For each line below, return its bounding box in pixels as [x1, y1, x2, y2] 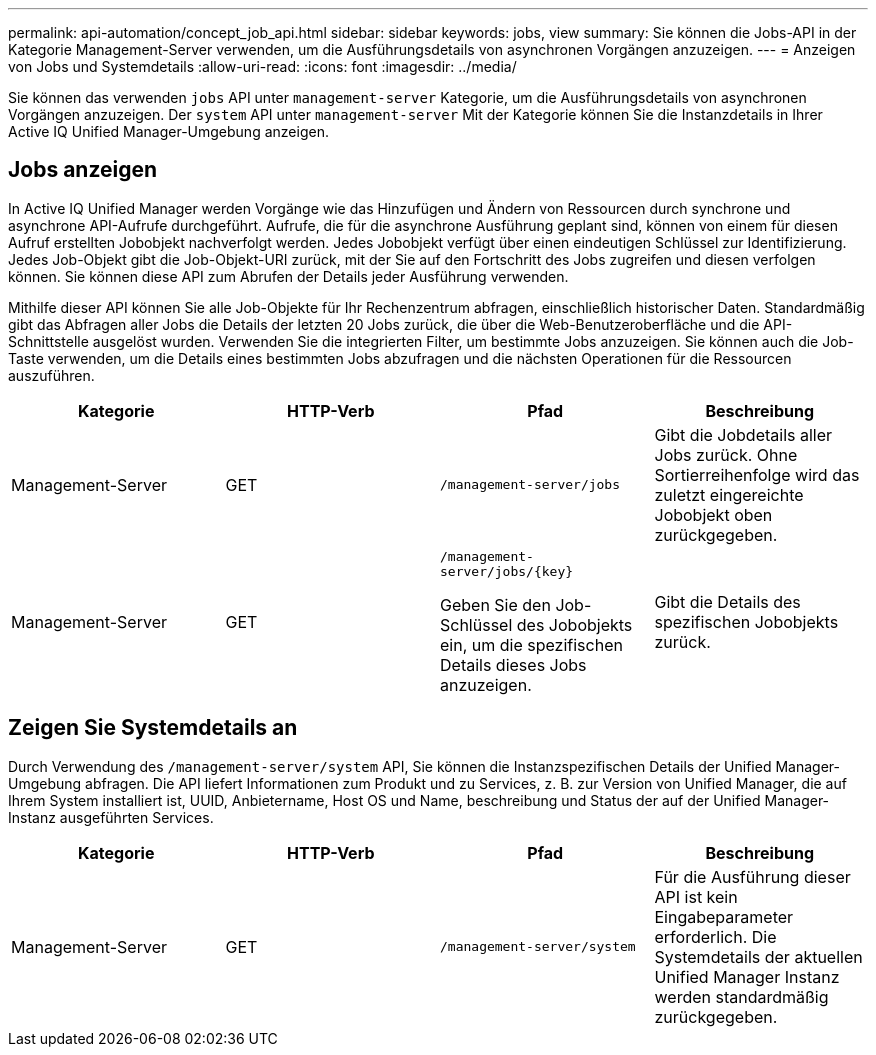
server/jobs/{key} [440, 563, 574, 579]
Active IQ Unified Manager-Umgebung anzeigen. [8, 123, 329, 140]
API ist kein [654, 886, 738, 907]
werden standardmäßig [654, 986, 829, 1007]
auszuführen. [8, 366, 95, 384]
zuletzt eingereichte [654, 484, 804, 505]
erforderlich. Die [654, 926, 777, 947]
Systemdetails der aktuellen [654, 946, 863, 967]
